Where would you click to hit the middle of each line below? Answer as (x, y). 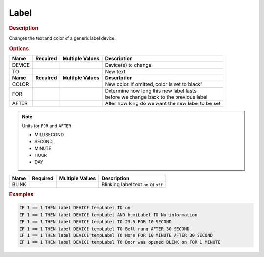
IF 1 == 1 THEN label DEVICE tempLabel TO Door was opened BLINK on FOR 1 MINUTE (120, 242)
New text (115, 71)
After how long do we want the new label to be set (163, 103)
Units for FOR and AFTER (47, 126)
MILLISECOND (49, 134)
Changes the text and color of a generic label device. (62, 38)
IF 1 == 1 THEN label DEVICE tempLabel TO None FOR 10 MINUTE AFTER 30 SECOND (116, 236)
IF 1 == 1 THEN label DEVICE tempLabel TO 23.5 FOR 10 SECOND (95, 222)
